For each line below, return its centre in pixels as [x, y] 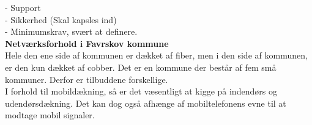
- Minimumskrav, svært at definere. [71, 31]
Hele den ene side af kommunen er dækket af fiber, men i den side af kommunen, [156, 55]
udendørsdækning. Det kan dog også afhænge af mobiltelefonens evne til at [146, 103]
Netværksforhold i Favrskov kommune [87, 43]
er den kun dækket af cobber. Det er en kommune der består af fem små [141, 67]
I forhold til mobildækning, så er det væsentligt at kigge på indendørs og [141, 91]
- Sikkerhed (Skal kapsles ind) [61, 19]
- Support [23, 7]
